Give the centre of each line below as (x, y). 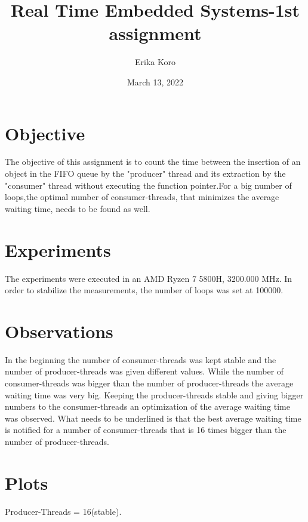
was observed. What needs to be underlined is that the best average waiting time (153, 418)
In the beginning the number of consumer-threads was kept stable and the (141, 359)
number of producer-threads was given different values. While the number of (144, 371)
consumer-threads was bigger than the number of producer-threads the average (149, 383)
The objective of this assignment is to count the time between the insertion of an (153, 162)
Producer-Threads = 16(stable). (63, 511)
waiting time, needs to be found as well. (78, 208)
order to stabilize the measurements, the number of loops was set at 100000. (144, 290)
